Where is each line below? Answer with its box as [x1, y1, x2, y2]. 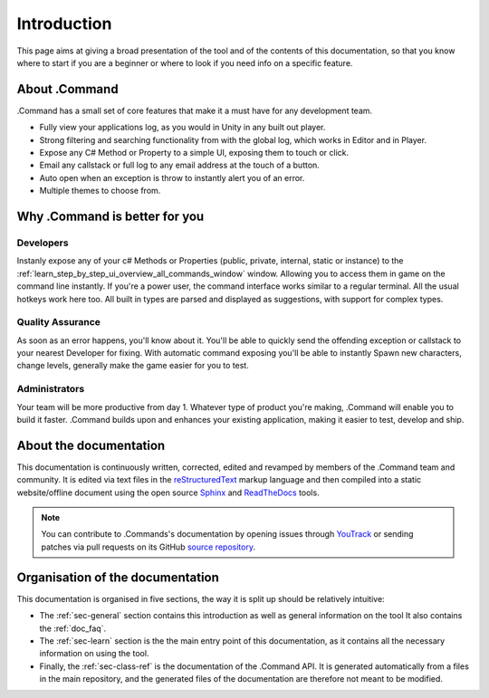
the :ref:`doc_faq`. [39, 623, 107, 634]
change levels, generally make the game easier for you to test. [16, 360, 249, 371]
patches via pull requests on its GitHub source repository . [41, 541, 255, 552]
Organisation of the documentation [16, 569, 219, 585]
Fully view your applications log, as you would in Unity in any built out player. [39, 122, 326, 133]
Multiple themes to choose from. [39, 186, 161, 196]
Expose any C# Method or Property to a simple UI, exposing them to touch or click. [39, 148, 349, 158]
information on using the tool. [39, 648, 149, 659]
